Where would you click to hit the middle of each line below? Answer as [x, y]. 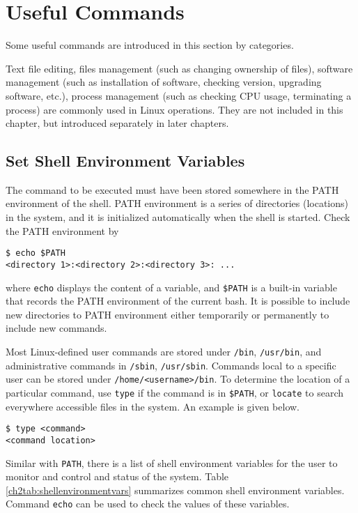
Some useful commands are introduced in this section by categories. [150, 45]
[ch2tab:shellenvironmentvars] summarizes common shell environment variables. [175, 490]
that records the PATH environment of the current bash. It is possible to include [178, 301]
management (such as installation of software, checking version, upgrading [164, 82]
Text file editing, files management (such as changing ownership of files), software [179, 68]
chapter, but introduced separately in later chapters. [117, 123]
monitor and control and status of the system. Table [117, 476]
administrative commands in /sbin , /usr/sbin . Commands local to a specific [171, 365]
